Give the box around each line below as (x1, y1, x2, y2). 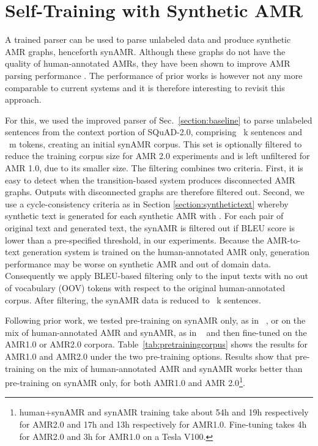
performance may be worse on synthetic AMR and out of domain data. (5, 257, 271, 270)
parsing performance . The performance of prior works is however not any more (5, 69, 303, 81)
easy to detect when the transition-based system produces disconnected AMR (5, 173, 295, 186)
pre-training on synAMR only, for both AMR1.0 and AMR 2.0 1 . (5, 374, 245, 388)
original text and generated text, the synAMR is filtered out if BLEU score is (5, 221, 295, 234)
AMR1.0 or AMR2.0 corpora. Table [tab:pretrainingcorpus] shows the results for (5, 338, 308, 351)
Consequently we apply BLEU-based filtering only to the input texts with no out (5, 269, 308, 282)
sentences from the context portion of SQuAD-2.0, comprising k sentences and (5, 125, 303, 138)
